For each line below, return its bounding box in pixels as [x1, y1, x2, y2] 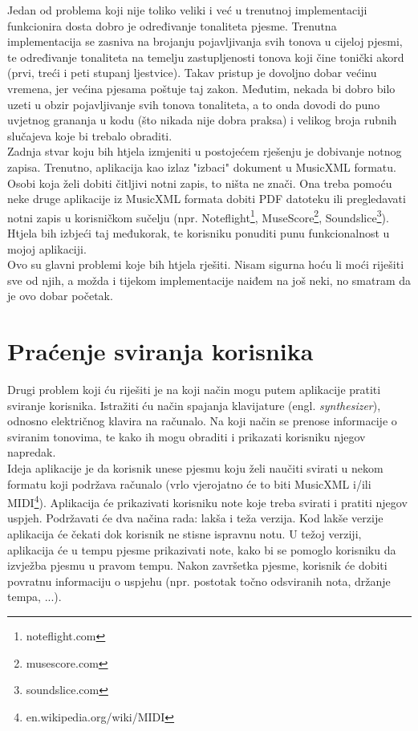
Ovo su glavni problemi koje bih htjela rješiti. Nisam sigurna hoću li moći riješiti [7, 256, 404, 273]
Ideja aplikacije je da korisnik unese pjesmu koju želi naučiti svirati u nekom [7, 460, 384, 477]
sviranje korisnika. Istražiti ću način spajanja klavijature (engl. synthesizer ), [7, 396, 381, 413]
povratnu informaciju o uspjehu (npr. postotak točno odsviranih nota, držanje [7, 572, 391, 589]
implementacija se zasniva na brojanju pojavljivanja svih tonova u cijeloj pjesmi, [7, 33, 403, 50]
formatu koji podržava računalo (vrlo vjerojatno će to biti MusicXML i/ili [7, 475, 371, 492]
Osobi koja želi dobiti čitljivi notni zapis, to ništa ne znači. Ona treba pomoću [7, 174, 392, 191]
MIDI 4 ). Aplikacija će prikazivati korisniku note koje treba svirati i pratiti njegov [7, 492, 408, 510]
